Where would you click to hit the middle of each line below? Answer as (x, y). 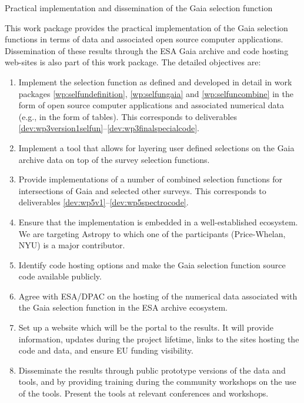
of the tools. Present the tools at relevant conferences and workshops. (143, 393)
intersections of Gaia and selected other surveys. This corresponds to (142, 190)
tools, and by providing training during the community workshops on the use (157, 382)
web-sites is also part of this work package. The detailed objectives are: (133, 62)
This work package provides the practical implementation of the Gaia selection (146, 27)
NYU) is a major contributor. (72, 245)
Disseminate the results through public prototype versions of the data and (152, 370)
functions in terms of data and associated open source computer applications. (144, 39)
